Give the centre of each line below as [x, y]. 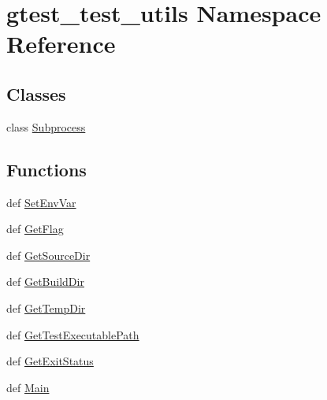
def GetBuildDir [45, 281]
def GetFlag [35, 229]
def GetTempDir [46, 307]
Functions [46, 169]
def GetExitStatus [50, 361]
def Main [28, 387]
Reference [61, 44]
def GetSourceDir [48, 255]
